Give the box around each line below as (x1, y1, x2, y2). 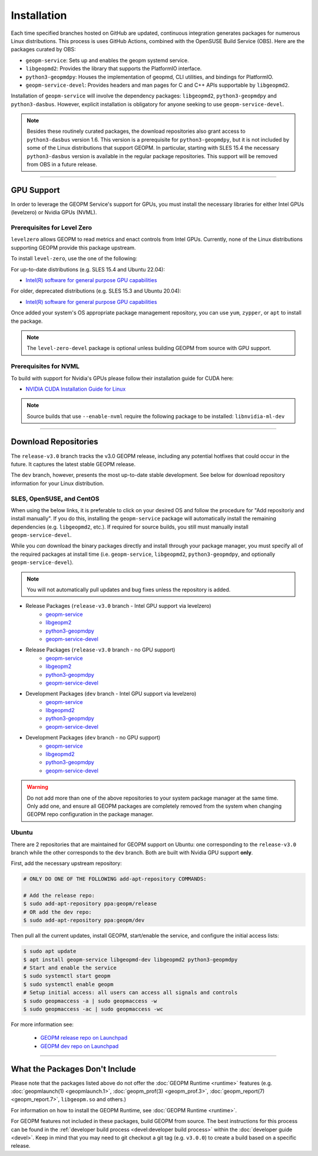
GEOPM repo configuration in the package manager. (26, 811, 154, 818)
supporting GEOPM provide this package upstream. (11, 244, 136, 251)
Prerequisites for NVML (11, 362, 79, 371)
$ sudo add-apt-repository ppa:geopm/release (23, 900, 157, 907)
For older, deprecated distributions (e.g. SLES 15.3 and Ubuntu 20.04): (11, 287, 181, 294)
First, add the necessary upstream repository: (11, 860, 122, 867)
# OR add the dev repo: (23, 909, 92, 915)
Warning (26, 784, 48, 791)
